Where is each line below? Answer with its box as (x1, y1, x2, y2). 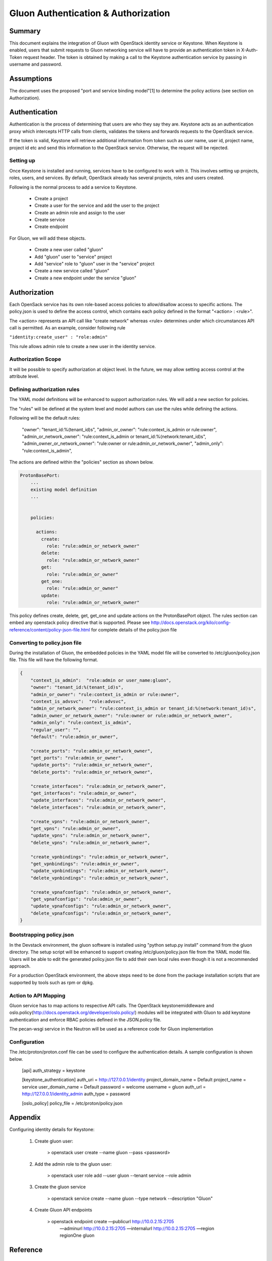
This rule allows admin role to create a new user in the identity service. (9, 343, 156, 349)
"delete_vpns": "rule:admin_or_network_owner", (30, 840, 151, 845)
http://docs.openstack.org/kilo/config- (151, 619, 231, 625)
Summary (9, 27, 41, 35)
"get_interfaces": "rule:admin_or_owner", (30, 790, 137, 796)
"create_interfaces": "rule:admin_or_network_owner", (30, 783, 166, 789)
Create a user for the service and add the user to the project (34, 202, 160, 209)
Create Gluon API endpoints (34, 1207, 93, 1213)
